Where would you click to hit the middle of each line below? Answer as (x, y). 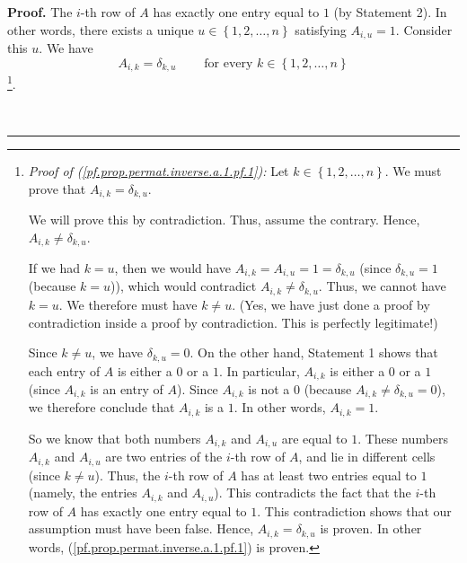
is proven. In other (371, 528)
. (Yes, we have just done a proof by (331, 304)
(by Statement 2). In (390, 12)
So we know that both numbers (115, 438)
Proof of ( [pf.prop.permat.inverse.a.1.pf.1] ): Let (159, 170)
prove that (57, 188)
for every (229, 63)
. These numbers (403, 438)
